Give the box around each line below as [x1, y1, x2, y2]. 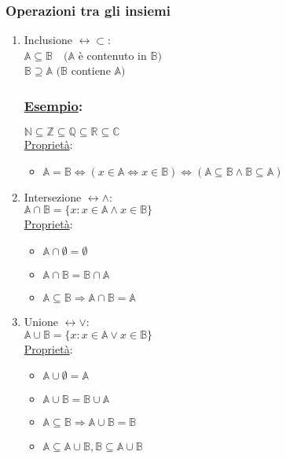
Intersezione [24, 188, 82, 205]
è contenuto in [78, 46, 147, 63]
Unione [24, 313, 58, 329]
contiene [71, 62, 111, 79]
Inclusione [24, 31, 72, 48]
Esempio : [24, 95, 83, 115]
